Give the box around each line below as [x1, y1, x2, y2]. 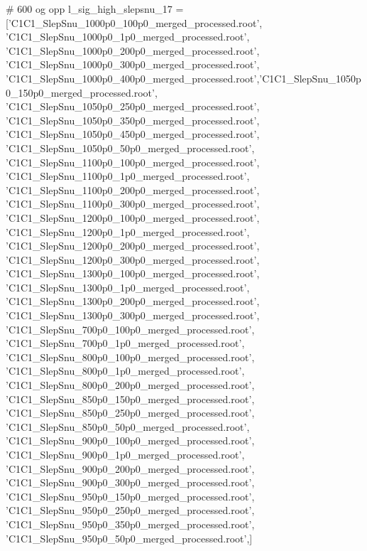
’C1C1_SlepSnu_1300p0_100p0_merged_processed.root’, [6, 266, 260, 281]
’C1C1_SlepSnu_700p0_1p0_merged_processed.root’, [6, 336, 245, 351]
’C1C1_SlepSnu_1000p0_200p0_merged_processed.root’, [6, 43, 260, 58]
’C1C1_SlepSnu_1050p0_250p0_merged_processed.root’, [6, 99, 260, 114]
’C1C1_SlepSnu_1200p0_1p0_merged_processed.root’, [6, 224, 250, 239]
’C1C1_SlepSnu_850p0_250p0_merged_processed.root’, [6, 405, 255, 420]
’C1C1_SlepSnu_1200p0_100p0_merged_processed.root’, [6, 210, 260, 225]
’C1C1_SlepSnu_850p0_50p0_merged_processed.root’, [6, 419, 250, 434]
